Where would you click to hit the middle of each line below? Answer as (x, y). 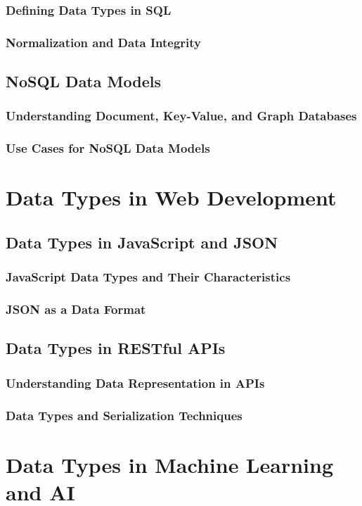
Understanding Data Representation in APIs (135, 382)
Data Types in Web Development (171, 197)
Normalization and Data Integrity (104, 42)
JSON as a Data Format (76, 309)
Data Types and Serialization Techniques (124, 415)
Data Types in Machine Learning (169, 464)
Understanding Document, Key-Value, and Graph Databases (181, 116)
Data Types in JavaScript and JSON (142, 242)
